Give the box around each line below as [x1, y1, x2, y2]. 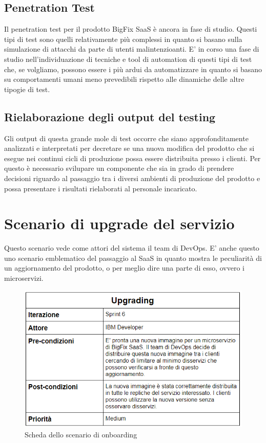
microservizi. [4, 273, 44, 283]
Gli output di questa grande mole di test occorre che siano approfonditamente [4, 132, 249, 143]
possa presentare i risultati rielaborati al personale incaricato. [4, 183, 197, 193]
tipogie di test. [4, 83, 50, 94]
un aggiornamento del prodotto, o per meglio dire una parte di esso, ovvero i [4, 262, 245, 273]
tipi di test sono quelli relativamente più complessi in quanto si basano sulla [4, 33, 242, 44]
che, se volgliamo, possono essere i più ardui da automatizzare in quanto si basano [4, 63, 262, 74]
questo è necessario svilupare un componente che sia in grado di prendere [4, 163, 234, 173]
